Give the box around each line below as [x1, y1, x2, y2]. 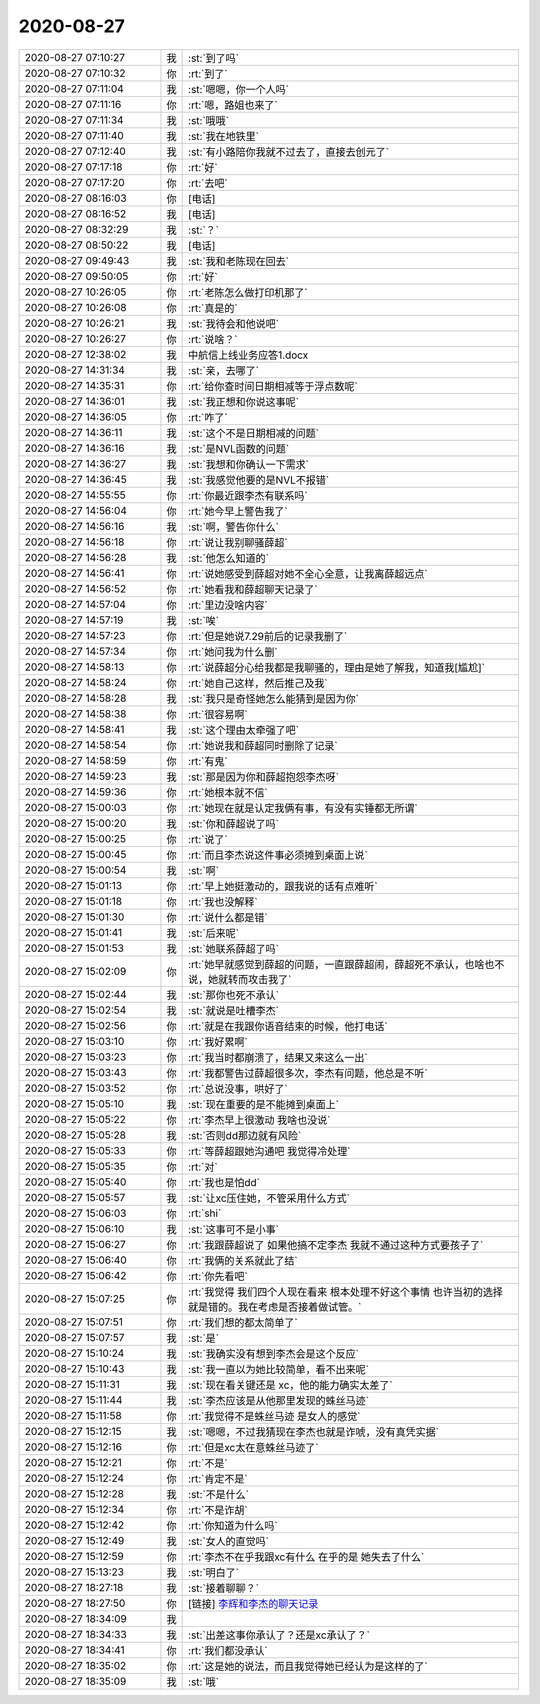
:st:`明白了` [188, 1565, 240, 1579]
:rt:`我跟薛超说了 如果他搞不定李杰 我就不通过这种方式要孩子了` [188, 1238, 484, 1252]
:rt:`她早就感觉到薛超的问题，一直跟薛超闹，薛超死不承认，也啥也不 [188, 957, 505, 971]
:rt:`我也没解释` [188, 895, 259, 909]
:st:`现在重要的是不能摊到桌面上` [188, 1097, 340, 1111]
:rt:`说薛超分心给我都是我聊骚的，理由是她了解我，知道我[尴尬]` [188, 660, 485, 674]
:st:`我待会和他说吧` [188, 316, 280, 330]
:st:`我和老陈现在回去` [188, 254, 290, 268]
